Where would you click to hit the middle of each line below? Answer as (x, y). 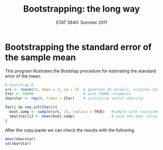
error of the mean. (23, 76)
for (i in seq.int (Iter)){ (31, 107)
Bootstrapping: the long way (81, 9)
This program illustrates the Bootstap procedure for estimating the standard (81, 71)
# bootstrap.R (19, 85)
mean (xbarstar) (20, 139)
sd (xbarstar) (18, 143)
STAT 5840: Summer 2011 (81, 22)
